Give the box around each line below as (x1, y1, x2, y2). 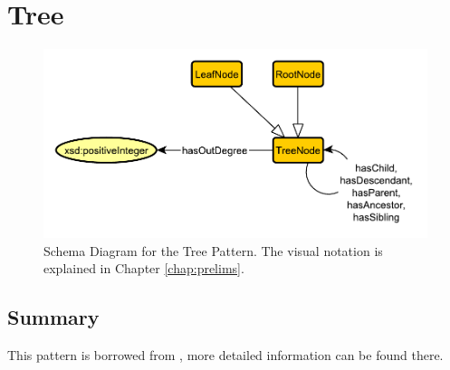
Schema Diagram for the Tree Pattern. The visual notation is (43, 241, 383, 260)
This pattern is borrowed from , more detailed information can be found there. (7, 346, 444, 365)
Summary (7, 303, 100, 331)
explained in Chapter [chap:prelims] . (43, 259, 244, 278)
